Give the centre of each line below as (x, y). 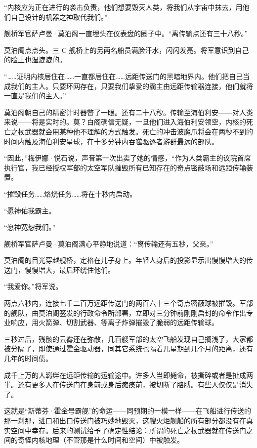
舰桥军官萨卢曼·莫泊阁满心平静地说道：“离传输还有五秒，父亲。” (109, 243)
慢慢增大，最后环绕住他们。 (69, 269)
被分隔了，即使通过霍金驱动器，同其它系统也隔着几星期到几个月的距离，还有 (128, 348)
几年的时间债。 (28, 358)
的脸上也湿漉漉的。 (35, 60)
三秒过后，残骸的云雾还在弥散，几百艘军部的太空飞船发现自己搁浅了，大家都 (128, 339)
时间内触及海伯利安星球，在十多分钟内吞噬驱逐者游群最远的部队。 (111, 141)
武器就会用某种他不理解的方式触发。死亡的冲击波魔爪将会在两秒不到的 (139, 131)
